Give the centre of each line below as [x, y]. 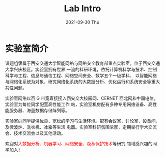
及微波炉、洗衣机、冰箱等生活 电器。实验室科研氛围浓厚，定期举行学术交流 [81, 127]
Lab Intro [82, 9]
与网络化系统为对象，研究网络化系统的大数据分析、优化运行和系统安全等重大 [82, 81]
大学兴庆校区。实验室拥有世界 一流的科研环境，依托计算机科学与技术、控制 [81, 69]
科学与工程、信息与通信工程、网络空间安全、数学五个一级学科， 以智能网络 [81, 75]
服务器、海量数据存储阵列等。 [39, 110]
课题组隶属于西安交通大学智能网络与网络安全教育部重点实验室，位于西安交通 [82, 63]
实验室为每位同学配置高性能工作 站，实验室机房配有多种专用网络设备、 [77, 104]
